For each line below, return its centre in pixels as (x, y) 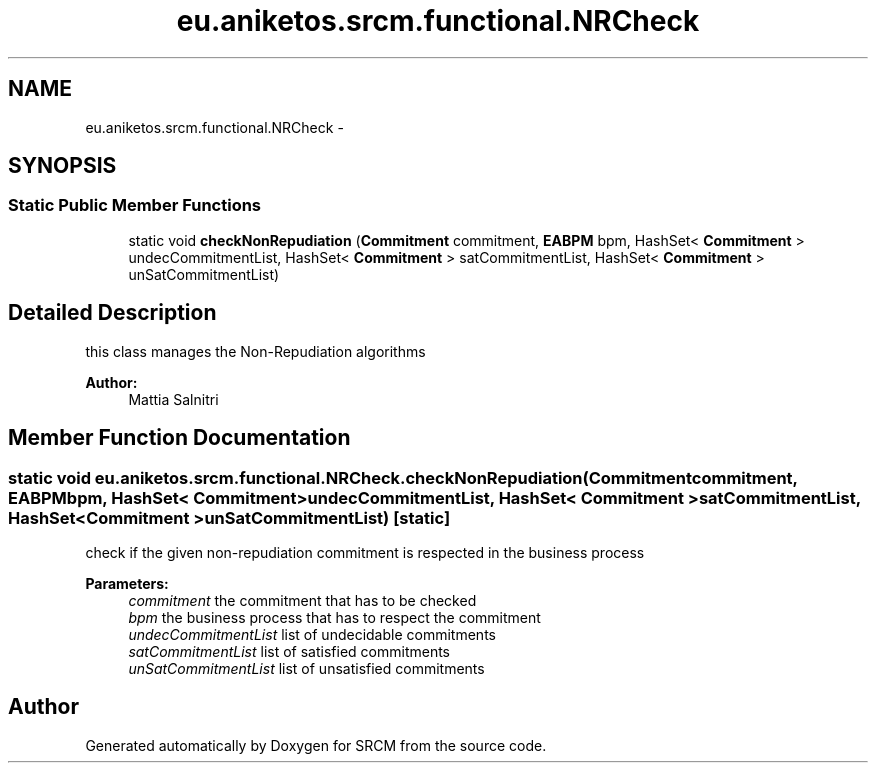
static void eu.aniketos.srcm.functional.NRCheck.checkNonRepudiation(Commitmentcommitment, (403, 477)
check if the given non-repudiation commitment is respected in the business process (365, 552)
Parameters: (127, 583)
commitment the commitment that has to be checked (302, 600)
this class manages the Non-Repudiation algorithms (255, 351)
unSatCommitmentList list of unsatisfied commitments (306, 668)
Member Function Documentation (179, 438)
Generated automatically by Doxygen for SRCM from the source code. (316, 745)
